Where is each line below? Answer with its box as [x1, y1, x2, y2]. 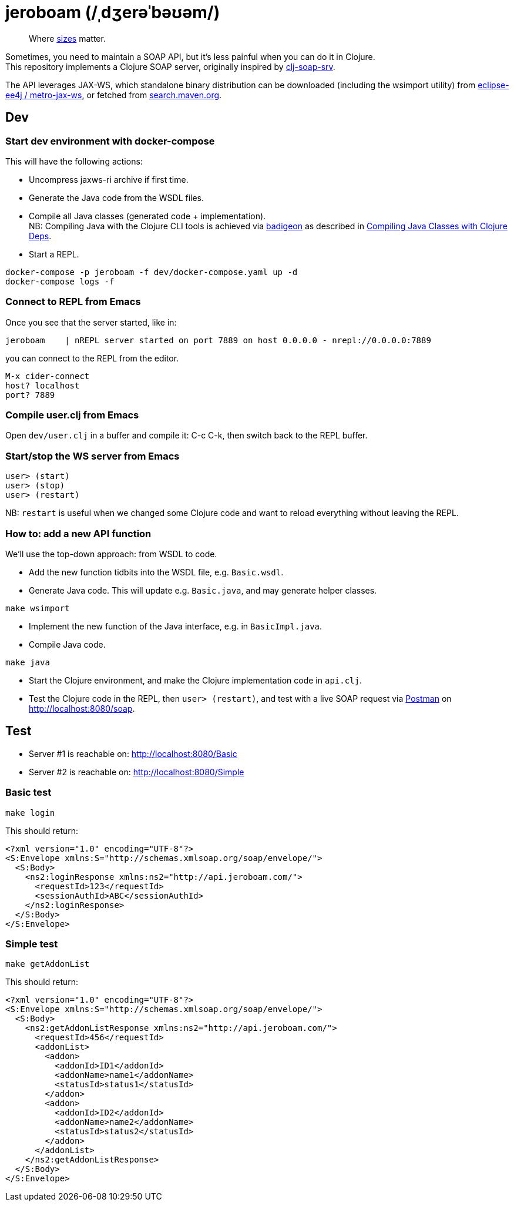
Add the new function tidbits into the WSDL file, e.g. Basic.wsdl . [29, 567, 284, 577]
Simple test [5, 937, 58, 950]
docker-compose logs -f [5, 276, 115, 286]
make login [5, 808, 55, 818]
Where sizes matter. [29, 33, 106, 43]
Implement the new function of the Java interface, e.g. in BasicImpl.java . [29, 621, 322, 631]
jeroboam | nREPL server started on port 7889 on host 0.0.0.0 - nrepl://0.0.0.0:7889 [5, 335, 431, 345]
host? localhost [5, 380, 80, 390]
